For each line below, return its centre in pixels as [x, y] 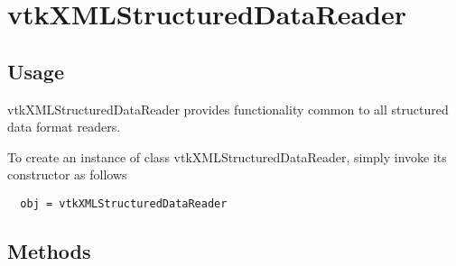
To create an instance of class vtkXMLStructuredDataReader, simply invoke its [227, 156]
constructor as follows [67, 174]
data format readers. [64, 127]
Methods [49, 251]
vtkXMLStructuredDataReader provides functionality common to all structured [228, 109]
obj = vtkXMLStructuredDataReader [124, 203]
